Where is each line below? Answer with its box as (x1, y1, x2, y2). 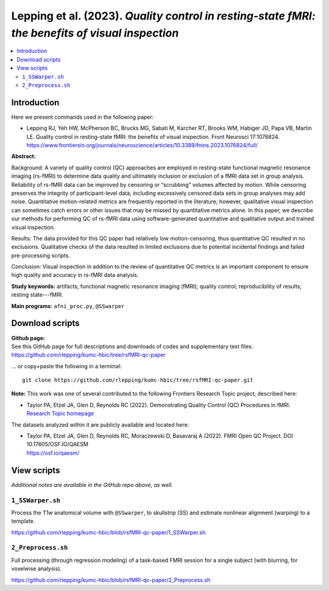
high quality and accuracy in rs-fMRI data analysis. (11, 271, 139, 279)
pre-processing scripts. (11, 251, 70, 259)
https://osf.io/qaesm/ (26, 449, 79, 456)
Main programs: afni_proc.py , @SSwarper (11, 302, 125, 310)
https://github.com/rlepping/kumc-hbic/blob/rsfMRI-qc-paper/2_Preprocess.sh (11, 576, 211, 584)
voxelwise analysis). (11, 565, 62, 572)
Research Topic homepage (26, 410, 94, 417)
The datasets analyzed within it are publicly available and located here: (11, 421, 189, 428)
